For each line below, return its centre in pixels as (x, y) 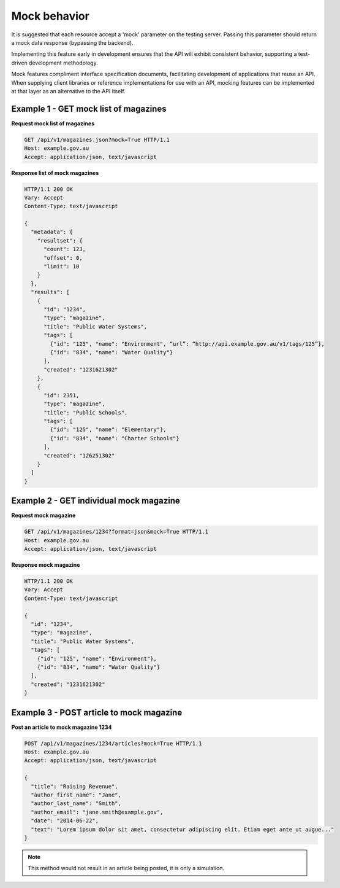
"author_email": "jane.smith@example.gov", (97, 812)
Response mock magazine (46, 565)
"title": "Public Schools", (86, 412)
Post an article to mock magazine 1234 (62, 727)
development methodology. (63, 63)
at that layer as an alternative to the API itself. (68, 91)
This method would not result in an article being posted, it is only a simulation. (126, 868)
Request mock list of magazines (53, 123)
